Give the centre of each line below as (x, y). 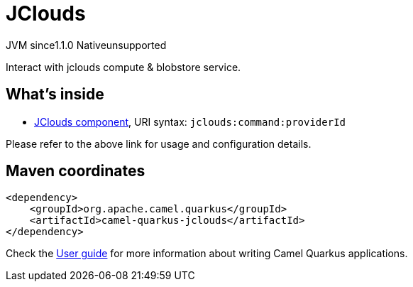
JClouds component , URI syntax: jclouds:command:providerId (190, 121)
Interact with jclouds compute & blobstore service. (123, 67)
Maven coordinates (76, 171)
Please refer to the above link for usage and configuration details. (159, 143)
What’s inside (55, 94)
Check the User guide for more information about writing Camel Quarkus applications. (207, 254)
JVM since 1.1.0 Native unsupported (86, 45)
